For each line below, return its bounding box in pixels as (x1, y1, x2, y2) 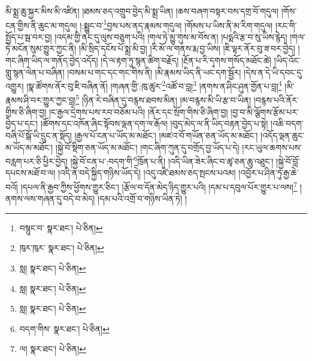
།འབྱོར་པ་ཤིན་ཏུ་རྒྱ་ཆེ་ (238, 166, 299, 179)
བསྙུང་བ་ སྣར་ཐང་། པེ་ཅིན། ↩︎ (19, 221, 103, 234)
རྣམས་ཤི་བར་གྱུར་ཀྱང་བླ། (5, 94, 76, 106)
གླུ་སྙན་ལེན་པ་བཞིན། (5, 65, 65, 78)
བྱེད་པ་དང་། (5, 117, 38, 130)
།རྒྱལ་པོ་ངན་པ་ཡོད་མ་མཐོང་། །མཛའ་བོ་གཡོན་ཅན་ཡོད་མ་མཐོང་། (74, 129, 258, 141)
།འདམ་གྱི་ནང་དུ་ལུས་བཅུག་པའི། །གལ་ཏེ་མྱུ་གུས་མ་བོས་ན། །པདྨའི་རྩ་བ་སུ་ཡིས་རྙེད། (54, 30, 287, 43)
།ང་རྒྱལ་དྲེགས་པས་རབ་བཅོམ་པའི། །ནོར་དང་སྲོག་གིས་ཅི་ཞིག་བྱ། (49, 105, 228, 118)
